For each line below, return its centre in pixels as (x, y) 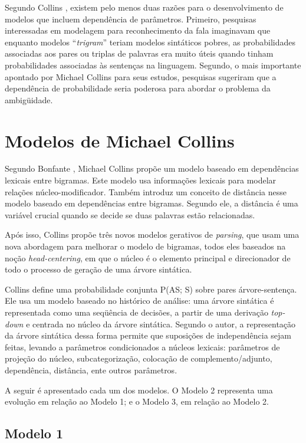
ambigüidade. (29, 99)
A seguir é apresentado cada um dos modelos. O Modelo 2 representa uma (139, 390)
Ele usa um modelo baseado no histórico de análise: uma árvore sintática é (139, 301)
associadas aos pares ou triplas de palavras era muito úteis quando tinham (139, 53)
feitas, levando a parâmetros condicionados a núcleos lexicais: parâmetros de (142, 347)
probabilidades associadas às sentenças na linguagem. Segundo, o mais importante (153, 65)
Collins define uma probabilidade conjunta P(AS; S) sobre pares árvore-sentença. (151, 289)
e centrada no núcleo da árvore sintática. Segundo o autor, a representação (161, 324)
